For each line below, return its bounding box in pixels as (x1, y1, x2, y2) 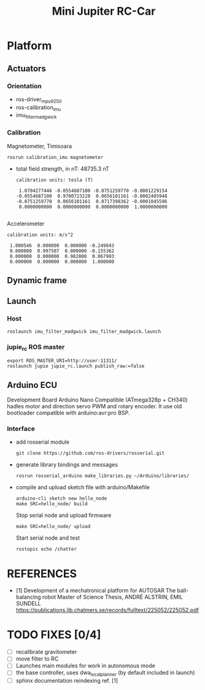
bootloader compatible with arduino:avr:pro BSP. (7, 409, 130, 417)
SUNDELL (15, 600, 42, 607)
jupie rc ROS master (7, 343, 65, 352)
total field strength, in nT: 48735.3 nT (15, 165, 109, 172)
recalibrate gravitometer (15, 648, 77, 656)
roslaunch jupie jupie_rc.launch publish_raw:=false (7, 363, 145, 370)
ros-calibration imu (15, 103, 61, 112)
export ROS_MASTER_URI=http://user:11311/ (7, 358, 117, 364)
